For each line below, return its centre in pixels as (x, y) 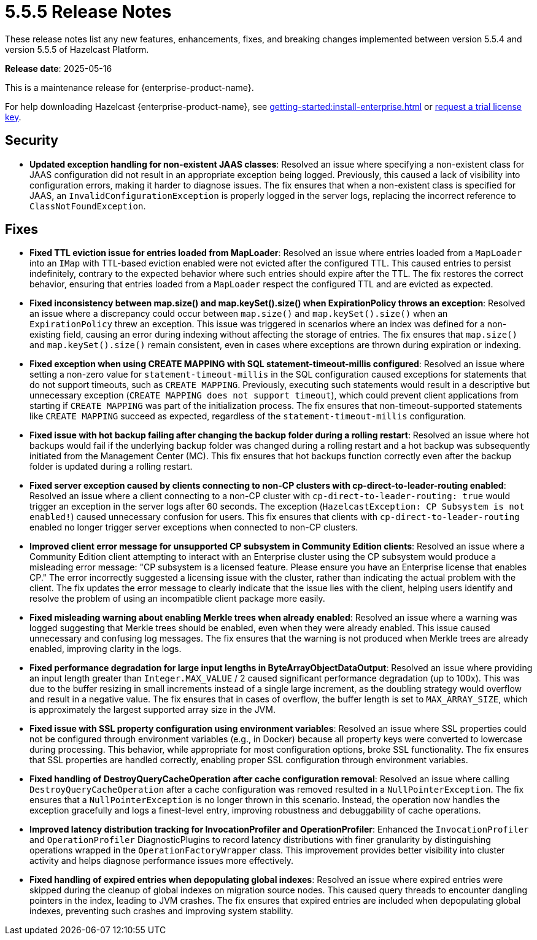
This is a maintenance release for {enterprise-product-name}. (129, 87)
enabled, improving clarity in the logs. (106, 649)
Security (32, 141)
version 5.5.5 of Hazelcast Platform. (77, 49)
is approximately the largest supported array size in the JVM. (153, 710)
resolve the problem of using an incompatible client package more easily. (177, 599)
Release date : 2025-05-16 (59, 68)
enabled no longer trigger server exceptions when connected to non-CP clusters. (194, 527)
